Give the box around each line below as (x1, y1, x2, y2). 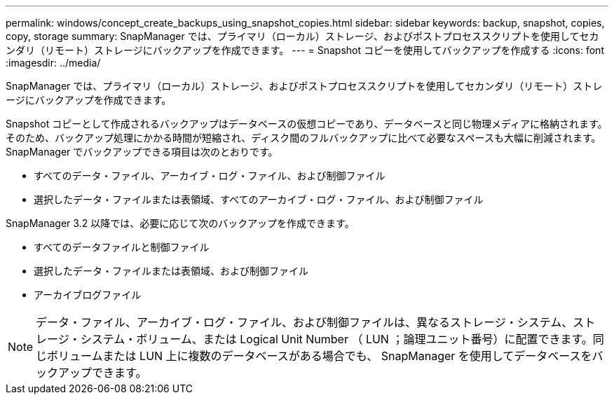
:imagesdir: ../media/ (6, 57, 101, 69)
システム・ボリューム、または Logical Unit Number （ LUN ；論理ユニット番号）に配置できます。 (80, 332, 593, 346)
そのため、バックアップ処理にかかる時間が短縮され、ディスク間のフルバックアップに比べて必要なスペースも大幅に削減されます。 (6, 132, 601, 144)
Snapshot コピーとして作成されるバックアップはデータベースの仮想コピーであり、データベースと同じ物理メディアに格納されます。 (6, 118, 608, 130)
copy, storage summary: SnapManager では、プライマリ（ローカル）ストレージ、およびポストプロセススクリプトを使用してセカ (6, 30, 599, 42)
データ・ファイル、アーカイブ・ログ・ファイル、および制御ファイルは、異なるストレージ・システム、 (36, 315, 573, 329)
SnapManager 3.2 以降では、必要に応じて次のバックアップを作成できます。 (6, 217, 355, 229)
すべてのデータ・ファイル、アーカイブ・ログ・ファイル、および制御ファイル (34, 170, 386, 181)
